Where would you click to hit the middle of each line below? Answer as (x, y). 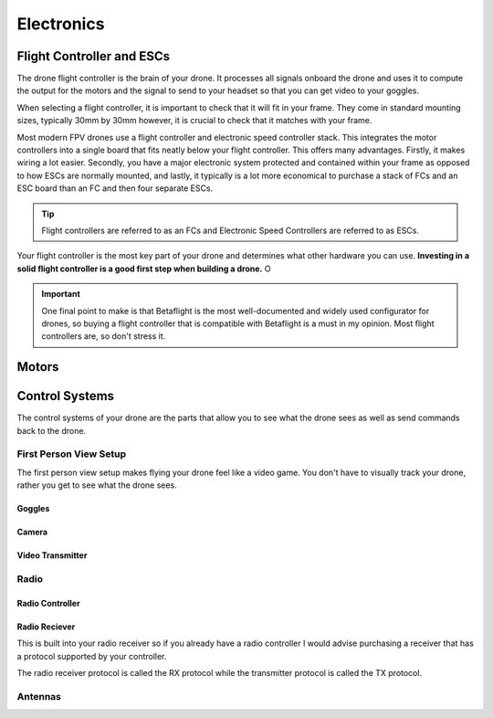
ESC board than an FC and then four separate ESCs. (115, 188)
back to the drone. (52, 430)
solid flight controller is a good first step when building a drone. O (144, 269)
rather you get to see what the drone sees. (97, 485)
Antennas (39, 696)
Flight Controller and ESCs (94, 56)
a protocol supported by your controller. (92, 656)
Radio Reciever (46, 627)
